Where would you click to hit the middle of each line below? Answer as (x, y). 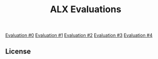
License (18, 51)
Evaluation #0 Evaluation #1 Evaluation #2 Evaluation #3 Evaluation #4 (79, 35)
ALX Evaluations (86, 9)
